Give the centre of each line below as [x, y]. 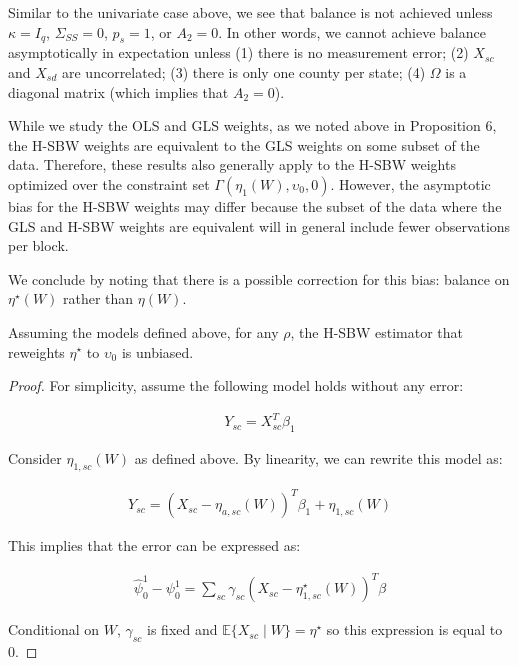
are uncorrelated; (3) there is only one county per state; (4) [243, 71]
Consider [35, 458]
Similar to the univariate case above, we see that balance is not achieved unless [250, 12]
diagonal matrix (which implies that [118, 91]
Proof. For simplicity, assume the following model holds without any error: [236, 385]
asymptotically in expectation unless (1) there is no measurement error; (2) [238, 52]
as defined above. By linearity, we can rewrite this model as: [318, 458]
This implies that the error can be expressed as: [154, 545]
